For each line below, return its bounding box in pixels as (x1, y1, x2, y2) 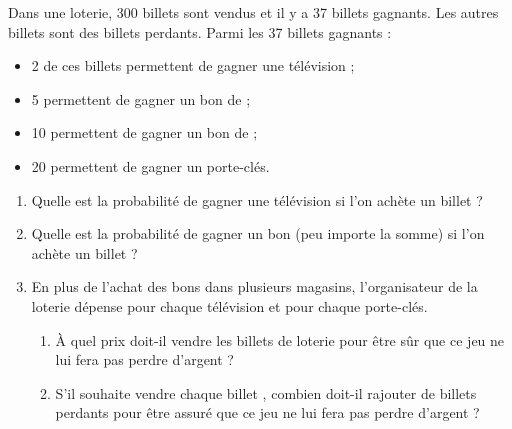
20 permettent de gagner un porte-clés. (31, 155, 270, 176)
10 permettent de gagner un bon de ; (31, 122, 258, 143)
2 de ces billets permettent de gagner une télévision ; (31, 55, 355, 76)
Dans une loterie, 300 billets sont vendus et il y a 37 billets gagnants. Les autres (8, 2, 499, 22)
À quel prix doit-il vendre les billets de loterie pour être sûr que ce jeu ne (55, 329, 505, 350)
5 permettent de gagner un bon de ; (31, 88, 251, 109)
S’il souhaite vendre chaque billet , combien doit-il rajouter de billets (55, 382, 477, 403)
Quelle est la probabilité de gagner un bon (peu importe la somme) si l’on (31, 223, 485, 244)
